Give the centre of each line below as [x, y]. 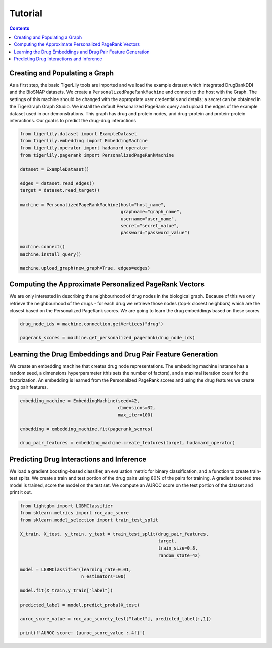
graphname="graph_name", [151, 212]
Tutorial [26, 13]
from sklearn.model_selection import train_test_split [89, 520]
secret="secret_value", [150, 226]
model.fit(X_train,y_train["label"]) [66, 590]
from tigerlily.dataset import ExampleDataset [78, 134]
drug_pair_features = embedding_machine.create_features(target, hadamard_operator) [127, 443]
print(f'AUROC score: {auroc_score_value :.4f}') [82, 633]
